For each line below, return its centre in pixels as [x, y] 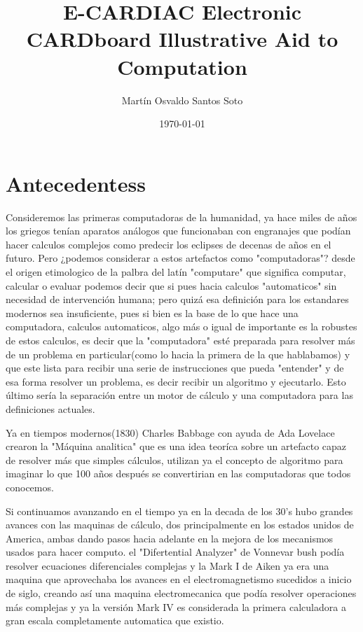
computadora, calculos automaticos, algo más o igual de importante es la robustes [181, 326]
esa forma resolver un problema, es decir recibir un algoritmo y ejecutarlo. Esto [176, 381]
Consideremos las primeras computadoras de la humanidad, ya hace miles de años [181, 217]
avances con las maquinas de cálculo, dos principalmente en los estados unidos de [180, 525]
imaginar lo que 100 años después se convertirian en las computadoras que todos [178, 473]
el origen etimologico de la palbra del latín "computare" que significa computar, [176, 272]
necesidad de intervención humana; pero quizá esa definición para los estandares [177, 299]
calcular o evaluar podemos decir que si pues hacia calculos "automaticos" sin [171, 285]
